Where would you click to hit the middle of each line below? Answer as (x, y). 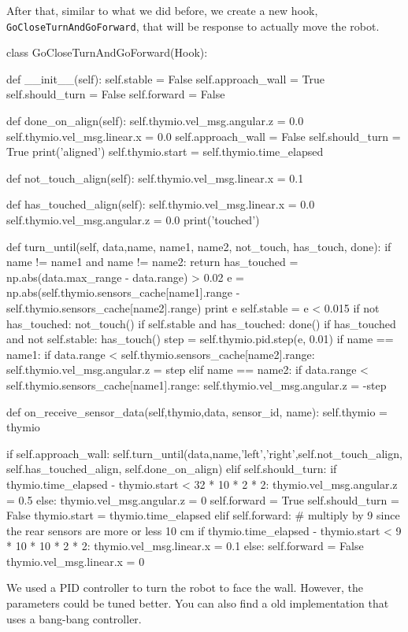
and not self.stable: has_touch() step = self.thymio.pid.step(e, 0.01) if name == (200, 339)
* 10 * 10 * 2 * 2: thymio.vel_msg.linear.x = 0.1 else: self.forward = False (185, 546)
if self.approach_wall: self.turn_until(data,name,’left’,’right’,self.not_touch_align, (204, 453)
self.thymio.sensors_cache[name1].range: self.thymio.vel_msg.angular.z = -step (197, 384)
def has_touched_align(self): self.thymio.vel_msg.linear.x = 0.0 (161, 204)
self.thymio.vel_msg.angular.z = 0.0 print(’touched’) (133, 220)
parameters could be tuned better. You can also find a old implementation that (198, 603)
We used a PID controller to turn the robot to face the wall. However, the (185, 588)
